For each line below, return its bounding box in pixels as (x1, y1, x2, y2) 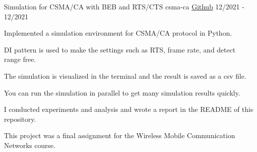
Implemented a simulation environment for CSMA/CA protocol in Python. (4, 28, 232, 38)
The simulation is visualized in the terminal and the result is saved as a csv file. (4, 70, 247, 81)
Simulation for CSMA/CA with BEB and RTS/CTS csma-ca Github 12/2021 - (4, 1, 245, 11)
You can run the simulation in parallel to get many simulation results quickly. (4, 87, 241, 98)
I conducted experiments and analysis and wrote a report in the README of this (4, 104, 254, 114)
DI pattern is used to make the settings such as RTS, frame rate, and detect (4, 44, 236, 54)
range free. (4, 54, 36, 64)
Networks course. (4, 140, 56, 150)
